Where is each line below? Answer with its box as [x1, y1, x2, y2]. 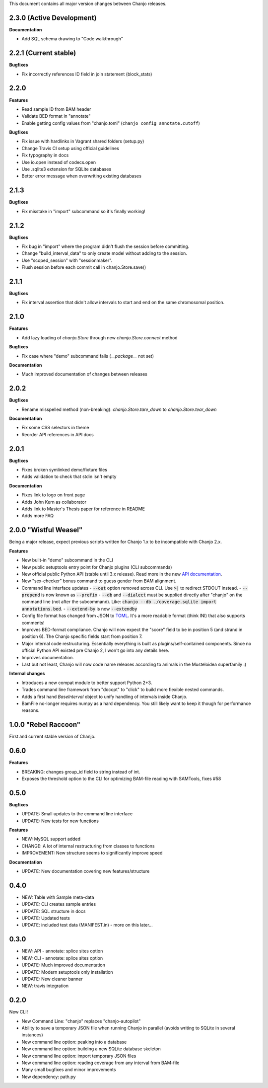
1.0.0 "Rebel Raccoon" [9, 720, 81, 729]
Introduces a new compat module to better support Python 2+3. [21, 680, 152, 686]
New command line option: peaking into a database [21, 1039, 127, 1045]
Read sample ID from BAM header [21, 106, 91, 112]
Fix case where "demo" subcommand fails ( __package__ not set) [21, 353, 154, 359]
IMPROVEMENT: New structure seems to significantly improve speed [21, 850, 163, 856]
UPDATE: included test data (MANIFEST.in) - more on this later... [21, 922, 153, 928]
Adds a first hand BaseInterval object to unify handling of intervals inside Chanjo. [21, 694, 188, 699]
